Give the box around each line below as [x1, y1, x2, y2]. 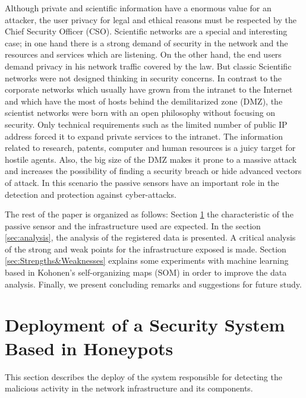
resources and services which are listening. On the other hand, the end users [5, 48, 282, 61]
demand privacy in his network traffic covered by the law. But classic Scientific [5, 59, 292, 72]
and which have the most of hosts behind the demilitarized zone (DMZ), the [5, 94, 283, 107]
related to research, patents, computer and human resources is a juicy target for [5, 141, 296, 154]
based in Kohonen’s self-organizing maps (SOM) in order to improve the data [5, 266, 287, 279]
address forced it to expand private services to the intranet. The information [5, 129, 283, 142]
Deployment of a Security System [5, 312, 285, 337]
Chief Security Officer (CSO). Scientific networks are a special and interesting [5, 25, 288, 37]
